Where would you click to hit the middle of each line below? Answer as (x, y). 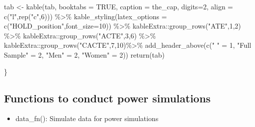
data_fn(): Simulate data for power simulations (87, 118)
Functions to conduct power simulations (107, 98)
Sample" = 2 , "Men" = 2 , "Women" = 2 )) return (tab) (85, 54)
